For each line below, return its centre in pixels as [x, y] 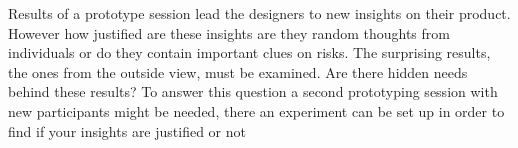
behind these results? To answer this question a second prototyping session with [253, 91]
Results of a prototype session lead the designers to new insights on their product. [259, 13]
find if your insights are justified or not [127, 130]
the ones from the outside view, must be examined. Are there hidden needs [238, 71]
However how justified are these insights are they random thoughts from [229, 32]
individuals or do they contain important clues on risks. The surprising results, [249, 52]
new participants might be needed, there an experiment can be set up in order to [256, 110]
